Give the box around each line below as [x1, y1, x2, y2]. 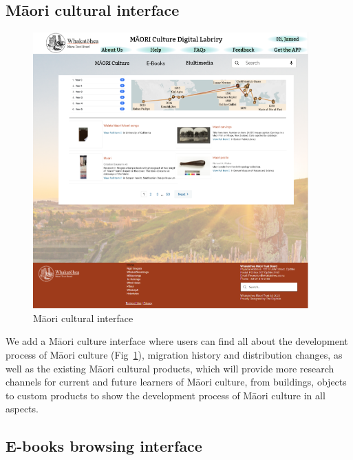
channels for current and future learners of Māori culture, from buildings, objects [6, 374, 347, 389]
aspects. [6, 401, 39, 416]
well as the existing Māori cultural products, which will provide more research [6, 361, 334, 375]
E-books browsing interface [6, 435, 202, 457]
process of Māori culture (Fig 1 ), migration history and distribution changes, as [6, 347, 343, 361]
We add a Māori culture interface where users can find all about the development [6, 334, 348, 348]
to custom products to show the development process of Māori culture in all [6, 388, 325, 402]
